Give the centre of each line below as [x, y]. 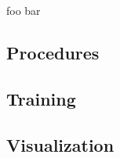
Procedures [53, 52]
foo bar [24, 10]
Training [41, 98]
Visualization [60, 144]
